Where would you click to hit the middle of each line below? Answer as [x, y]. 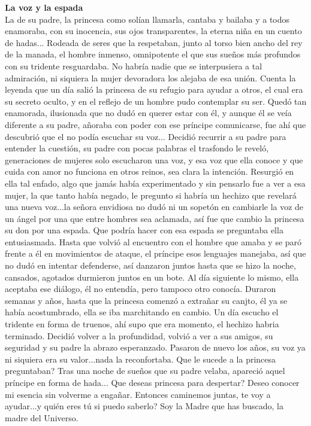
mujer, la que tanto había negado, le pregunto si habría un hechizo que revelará [151, 195]
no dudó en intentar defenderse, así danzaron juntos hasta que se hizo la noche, [150, 265]
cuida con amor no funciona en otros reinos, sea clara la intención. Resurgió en [150, 171]
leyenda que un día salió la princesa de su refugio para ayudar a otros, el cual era [154, 89]
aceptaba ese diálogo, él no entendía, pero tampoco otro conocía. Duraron [141, 289]
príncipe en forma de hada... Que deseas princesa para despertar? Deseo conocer [152, 382]
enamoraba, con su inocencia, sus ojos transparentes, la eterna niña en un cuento [153, 31]
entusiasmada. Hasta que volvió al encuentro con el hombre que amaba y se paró [153, 241]
